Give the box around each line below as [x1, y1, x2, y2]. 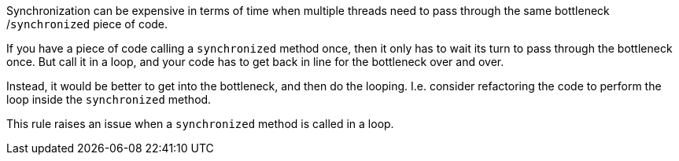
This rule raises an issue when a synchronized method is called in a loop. [6, 117, 394, 130]
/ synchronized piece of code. [6, 17, 168, 31]
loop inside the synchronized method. [6, 93, 212, 106]
